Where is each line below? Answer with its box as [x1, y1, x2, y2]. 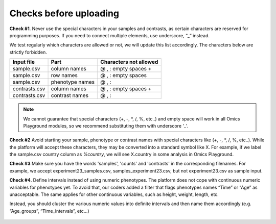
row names [51, 72, 78, 79]
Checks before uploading [9, 8, 120, 19]
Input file [12, 59, 35, 66]
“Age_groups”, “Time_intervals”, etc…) [9, 208, 89, 214]
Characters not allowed [100, 59, 158, 66]
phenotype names [51, 79, 95, 86]
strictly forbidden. [9, 49, 47, 55]
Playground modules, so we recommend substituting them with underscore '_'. [23, 122, 189, 129]
